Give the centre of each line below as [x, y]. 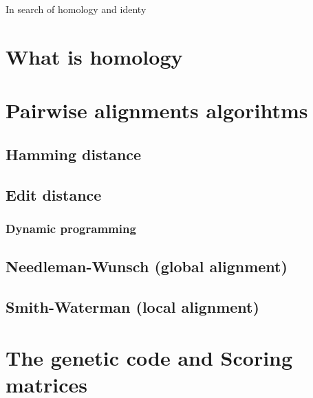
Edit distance [54, 194]
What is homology [94, 56]
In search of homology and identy [76, 9]
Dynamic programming [71, 228]
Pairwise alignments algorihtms [157, 110]
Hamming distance [74, 154]
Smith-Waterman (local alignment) [132, 306]
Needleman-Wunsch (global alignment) [147, 266]
